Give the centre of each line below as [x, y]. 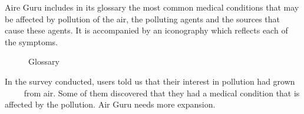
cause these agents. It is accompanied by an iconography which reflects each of [146, 30]
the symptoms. [31, 41]
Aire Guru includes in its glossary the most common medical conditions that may [152, 7]
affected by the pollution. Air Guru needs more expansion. [110, 104]
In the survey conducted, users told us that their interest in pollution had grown [150, 81]
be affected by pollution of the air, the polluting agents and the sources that [142, 19]
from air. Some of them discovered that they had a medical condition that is [162, 93]
